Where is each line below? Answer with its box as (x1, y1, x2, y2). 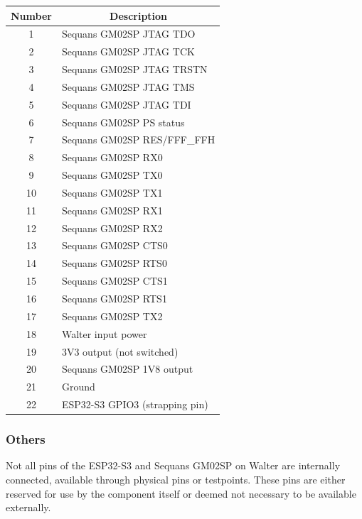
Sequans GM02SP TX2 (61, 308, 163, 323)
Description (110, 8, 168, 23)
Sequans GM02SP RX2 (61, 220, 163, 235)
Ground (61, 379, 95, 394)
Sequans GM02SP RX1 (61, 202, 163, 217)
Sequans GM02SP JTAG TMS (61, 79, 195, 94)
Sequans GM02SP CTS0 (61, 238, 168, 253)
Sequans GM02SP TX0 (61, 168, 163, 182)
